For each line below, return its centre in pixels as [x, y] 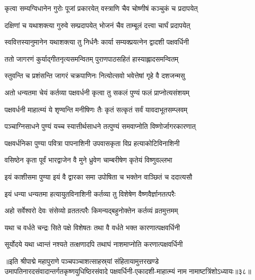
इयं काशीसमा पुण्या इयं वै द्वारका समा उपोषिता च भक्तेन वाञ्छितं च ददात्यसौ [98, 176]
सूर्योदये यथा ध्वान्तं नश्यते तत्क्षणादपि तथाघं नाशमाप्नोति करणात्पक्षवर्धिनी [94, 244]
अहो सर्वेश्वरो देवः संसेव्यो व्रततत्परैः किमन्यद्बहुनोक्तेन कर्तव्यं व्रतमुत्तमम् [91, 211]
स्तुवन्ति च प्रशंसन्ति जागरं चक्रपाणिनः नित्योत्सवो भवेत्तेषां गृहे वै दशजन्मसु [95, 76]
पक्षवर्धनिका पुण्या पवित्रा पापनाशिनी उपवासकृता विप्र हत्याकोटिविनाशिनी [92, 143]
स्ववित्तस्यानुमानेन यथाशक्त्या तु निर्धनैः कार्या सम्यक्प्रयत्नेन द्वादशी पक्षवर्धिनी [97, 42]
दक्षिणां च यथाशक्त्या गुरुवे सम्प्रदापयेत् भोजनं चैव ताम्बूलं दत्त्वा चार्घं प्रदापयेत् [97, 25]
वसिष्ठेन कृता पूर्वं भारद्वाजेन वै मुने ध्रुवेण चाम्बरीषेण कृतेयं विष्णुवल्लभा [88, 160]
